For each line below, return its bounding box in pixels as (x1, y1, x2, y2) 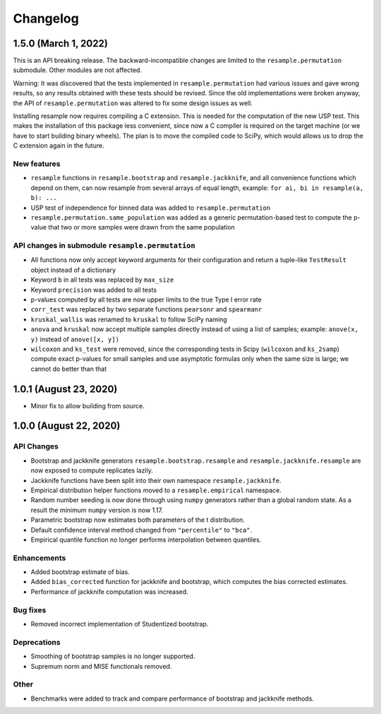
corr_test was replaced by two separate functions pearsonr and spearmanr (30, 305, 262, 314)
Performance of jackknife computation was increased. (30, 587, 188, 596)
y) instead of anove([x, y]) (30, 335, 120, 343)
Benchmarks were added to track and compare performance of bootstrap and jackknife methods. (30, 694, 314, 703)
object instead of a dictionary (30, 266, 116, 274)
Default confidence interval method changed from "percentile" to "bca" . (30, 525, 253, 534)
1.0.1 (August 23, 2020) (13, 383, 118, 395)
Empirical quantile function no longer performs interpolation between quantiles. (30, 535, 262, 544)
